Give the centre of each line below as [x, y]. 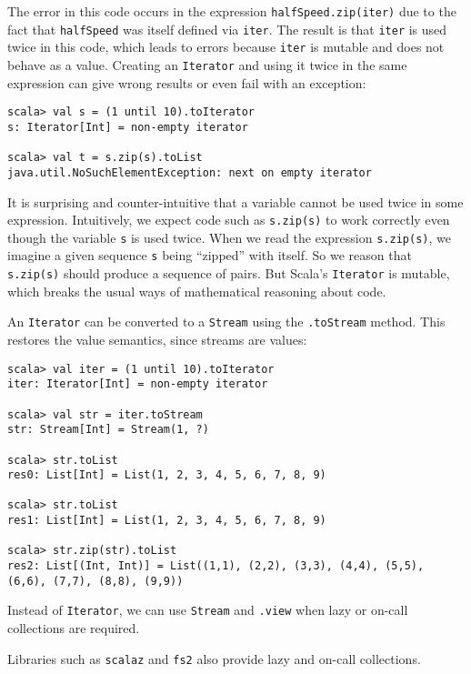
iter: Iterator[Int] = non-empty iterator [138, 384]
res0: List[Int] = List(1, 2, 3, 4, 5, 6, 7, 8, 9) [167, 475]
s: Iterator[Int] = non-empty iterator [128, 127]
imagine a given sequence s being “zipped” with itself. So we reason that [210, 255]
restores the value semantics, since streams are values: [157, 339]
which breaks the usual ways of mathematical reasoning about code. [197, 291]
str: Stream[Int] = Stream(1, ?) [108, 430]
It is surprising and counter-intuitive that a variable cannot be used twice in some [235, 201]
